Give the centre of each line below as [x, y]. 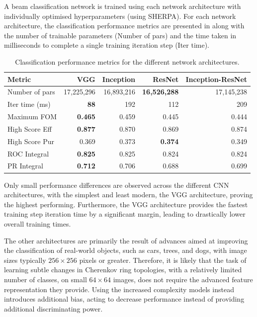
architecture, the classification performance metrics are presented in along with [124, 26]
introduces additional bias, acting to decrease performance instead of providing [124, 299]
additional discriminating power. [53, 308]
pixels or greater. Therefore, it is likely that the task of [163, 260]
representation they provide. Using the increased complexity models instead [119, 289]
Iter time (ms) [29, 104]
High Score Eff [30, 128]
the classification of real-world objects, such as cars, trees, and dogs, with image [126, 250]
